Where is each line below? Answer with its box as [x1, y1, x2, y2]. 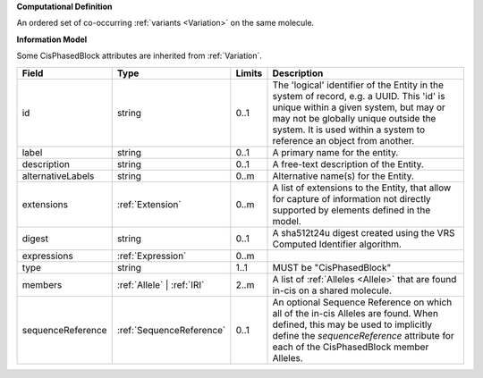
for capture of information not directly [272, 192, 431, 205]
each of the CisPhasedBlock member [272, 340, 429, 353]
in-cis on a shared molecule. [272, 284, 393, 297]
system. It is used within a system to [272, 123, 425, 136]
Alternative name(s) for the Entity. [272, 170, 415, 182]
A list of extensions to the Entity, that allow [272, 181, 452, 194]
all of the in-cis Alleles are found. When [272, 307, 438, 319]
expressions [21, 249, 73, 262]
